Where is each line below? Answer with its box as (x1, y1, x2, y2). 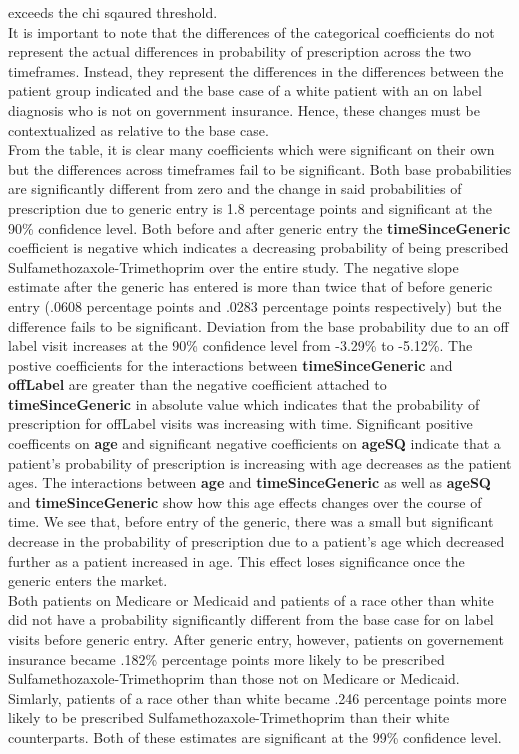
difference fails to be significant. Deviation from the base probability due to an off (8, 315, 509, 336)
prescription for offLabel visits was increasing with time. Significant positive (8, 413, 473, 434)
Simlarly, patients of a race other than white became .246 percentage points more (8, 687, 507, 708)
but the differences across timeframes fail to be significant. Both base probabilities (8, 158, 512, 179)
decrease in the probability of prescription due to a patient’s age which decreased (8, 531, 505, 552)
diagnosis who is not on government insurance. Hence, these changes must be (8, 99, 480, 120)
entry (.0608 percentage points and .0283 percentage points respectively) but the (8, 295, 502, 316)
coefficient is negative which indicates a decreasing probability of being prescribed (8, 237, 509, 258)
